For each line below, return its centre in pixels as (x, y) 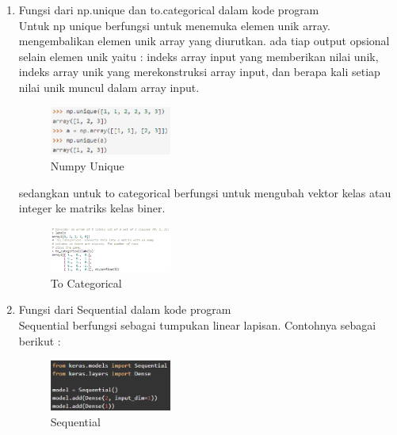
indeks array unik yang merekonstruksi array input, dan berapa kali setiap (199, 72)
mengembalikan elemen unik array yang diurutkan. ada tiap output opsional (204, 41)
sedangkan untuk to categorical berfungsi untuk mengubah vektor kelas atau (205, 192)
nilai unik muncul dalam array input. (109, 87)
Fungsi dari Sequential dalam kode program (125, 309)
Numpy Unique (87, 166)
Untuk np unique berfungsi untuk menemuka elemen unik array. (174, 25)
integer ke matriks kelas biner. (92, 208)
